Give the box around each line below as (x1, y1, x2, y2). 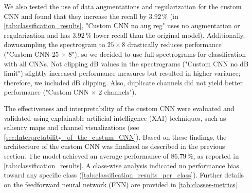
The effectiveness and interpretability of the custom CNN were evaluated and (4, 103, 234, 113)
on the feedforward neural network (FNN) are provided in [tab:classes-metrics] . (4, 179, 239, 189)
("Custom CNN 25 (4, 48, 59, 59)
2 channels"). (98, 87, 137, 97)
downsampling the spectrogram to (4, 39, 105, 49)
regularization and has (4, 30, 71, 40)
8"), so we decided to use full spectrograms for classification (68, 48, 246, 59)
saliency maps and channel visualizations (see (4, 122, 139, 132)
